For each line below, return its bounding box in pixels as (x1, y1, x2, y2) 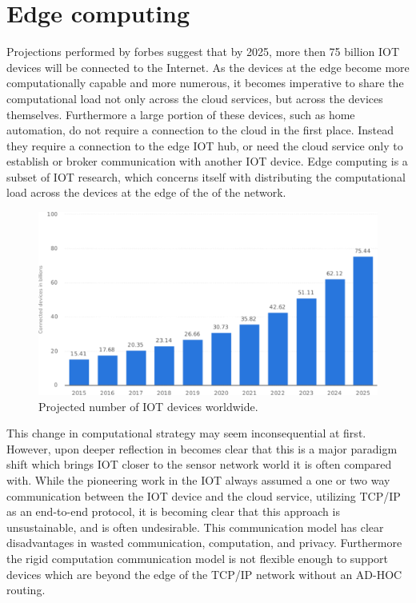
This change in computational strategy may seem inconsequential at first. (6, 425, 366, 441)
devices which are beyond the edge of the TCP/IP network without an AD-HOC (6, 565, 402, 582)
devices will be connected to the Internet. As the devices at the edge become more (6, 58, 410, 75)
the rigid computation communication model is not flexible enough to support (6, 549, 389, 566)
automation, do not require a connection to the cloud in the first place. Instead (6, 122, 394, 138)
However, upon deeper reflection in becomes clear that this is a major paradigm (6, 440, 398, 457)
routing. (6, 581, 46, 598)
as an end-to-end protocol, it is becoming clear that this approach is (6, 503, 340, 520)
